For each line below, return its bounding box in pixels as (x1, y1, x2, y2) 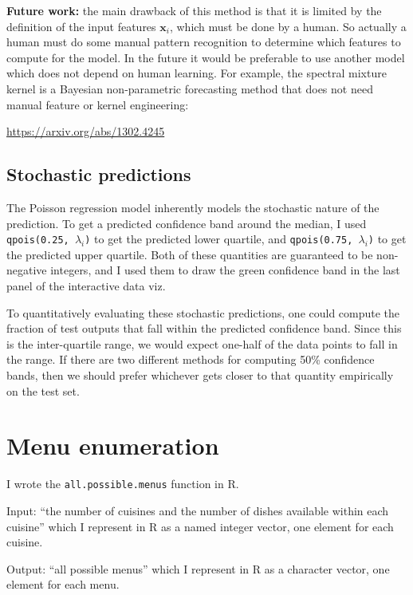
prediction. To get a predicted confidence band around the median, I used (6, 215, 367, 231)
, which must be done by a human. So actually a (169, 18, 407, 34)
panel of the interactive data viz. (6, 277, 166, 294)
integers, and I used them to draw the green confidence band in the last (50, 262, 400, 278)
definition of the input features (6, 18, 156, 34)
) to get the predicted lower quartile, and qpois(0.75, (85, 231, 353, 247)
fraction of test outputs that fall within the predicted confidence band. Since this (6, 320, 402, 337)
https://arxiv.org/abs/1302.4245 (6, 123, 165, 140)
